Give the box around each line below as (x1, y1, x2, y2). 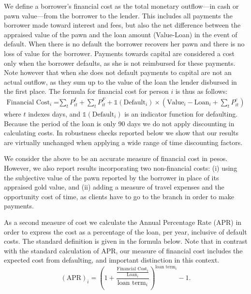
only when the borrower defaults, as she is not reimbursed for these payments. (4, 58, 236, 68)
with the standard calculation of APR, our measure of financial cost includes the (4, 245, 243, 255)
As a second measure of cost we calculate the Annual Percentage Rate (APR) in (4, 217, 242, 227)
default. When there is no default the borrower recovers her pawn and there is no (4, 39, 245, 49)
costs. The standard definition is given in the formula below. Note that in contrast (4, 236, 248, 246)
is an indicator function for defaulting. (124, 108, 238, 118)
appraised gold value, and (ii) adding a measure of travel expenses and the (4, 182, 224, 192)
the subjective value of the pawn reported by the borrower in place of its (4, 172, 219, 182)
